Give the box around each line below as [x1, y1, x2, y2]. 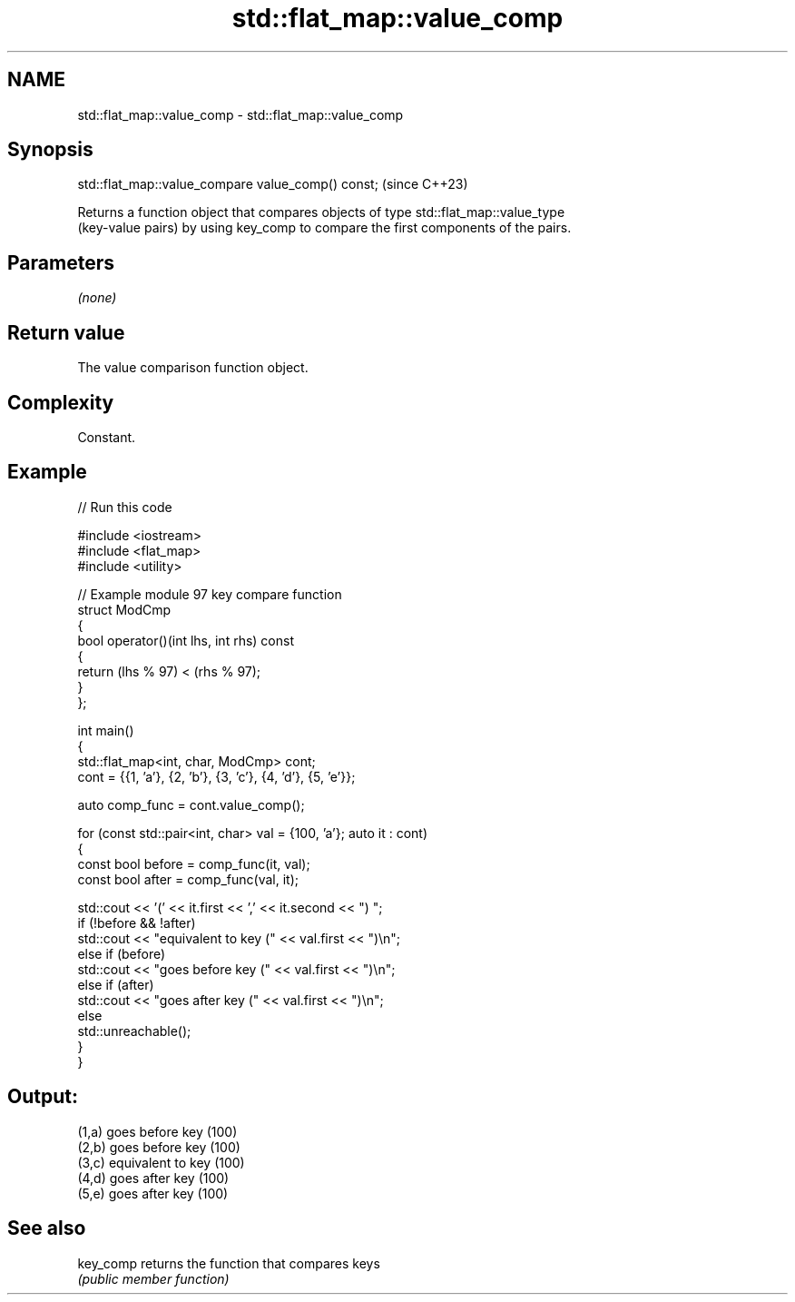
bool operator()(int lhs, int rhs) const [77, 632, 294, 648]
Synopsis [7, 138, 93, 162]
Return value [7, 321, 125, 344]
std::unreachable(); [77, 1022, 191, 1039]
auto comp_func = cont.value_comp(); [77, 796, 305, 813]
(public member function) [77, 1270, 230, 1287]
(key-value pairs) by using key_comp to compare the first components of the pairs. [77, 220, 572, 236]
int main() [77, 722, 134, 738]
